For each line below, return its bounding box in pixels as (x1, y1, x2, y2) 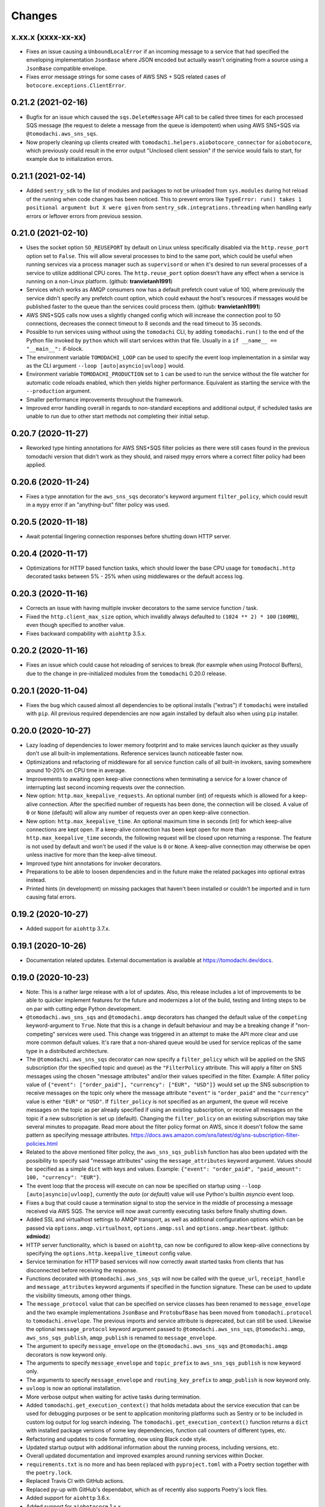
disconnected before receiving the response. (26, 1266, 138, 1274)
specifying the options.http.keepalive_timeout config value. (26, 1250, 192, 1257)
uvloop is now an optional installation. (26, 1385, 122, 1392)
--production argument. (26, 388, 91, 395)
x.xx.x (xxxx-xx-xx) (11, 32, 87, 42)
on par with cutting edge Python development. (26, 1005, 141, 1012)
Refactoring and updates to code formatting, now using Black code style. (26, 1435, 208, 1443)
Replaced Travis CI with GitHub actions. (26, 1477, 125, 1485)
